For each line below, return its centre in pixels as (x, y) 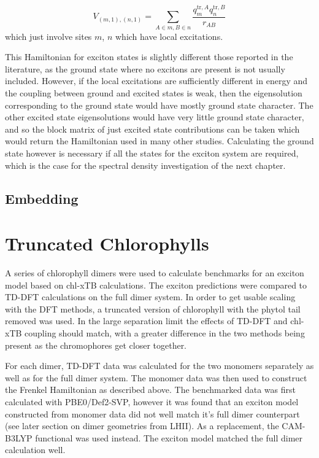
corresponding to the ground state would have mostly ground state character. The (159, 105)
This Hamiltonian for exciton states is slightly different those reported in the (149, 57)
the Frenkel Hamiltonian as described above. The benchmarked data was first (150, 390)
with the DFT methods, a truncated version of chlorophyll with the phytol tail (153, 309)
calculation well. (35, 450)
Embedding (42, 198)
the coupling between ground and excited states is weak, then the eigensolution (154, 93)
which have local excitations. (169, 36)
